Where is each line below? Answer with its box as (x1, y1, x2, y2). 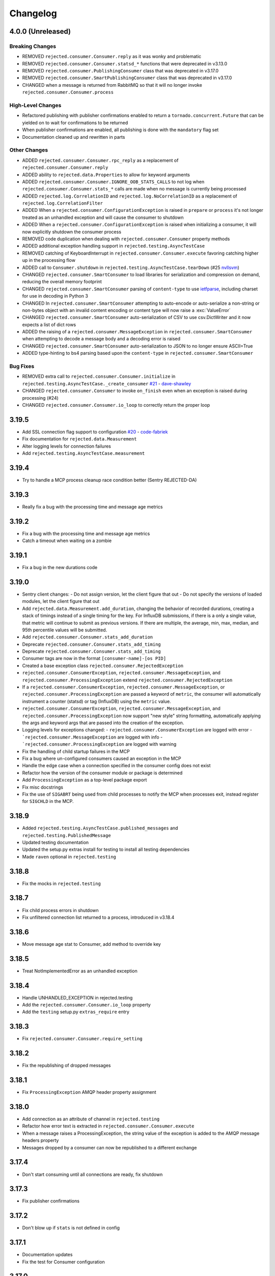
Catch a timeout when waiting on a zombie (22, 537, 112, 544)
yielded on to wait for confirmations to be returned (22, 119, 128, 126)
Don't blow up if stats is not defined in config (22, 1225, 120, 1231)
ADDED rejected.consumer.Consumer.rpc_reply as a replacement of (22, 157, 179, 163)
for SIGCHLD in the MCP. (22, 798, 74, 804)
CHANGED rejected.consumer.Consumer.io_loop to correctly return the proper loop (22, 402, 210, 408)
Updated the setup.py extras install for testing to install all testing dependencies (22, 846, 189, 852)
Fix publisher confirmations (22, 1198, 80, 1204)
